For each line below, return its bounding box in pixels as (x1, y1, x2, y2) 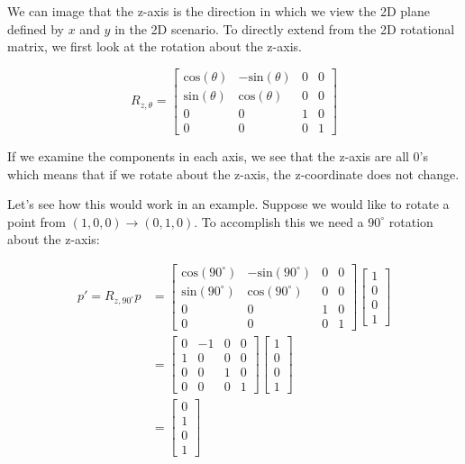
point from (7, 212, 67, 231)
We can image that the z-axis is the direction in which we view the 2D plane (7, 2, 430, 20)
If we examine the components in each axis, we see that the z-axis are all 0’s (7, 146, 428, 165)
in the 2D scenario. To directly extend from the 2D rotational (114, 19, 455, 38)
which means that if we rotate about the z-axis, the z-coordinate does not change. (7, 164, 460, 183)
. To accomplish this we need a (194, 212, 364, 231)
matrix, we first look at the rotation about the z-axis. (7, 37, 302, 56)
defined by (7, 19, 65, 38)
